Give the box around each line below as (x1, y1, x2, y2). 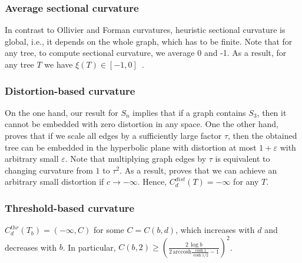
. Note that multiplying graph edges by (65, 152, 207, 165)
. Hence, (137, 175, 167, 188)
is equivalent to (215, 152, 270, 165)
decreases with (5, 241, 57, 253)
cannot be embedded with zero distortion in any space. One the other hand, (5, 118, 279, 130)
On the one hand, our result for (5, 106, 118, 118)
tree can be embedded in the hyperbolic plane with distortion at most (5, 141, 257, 153)
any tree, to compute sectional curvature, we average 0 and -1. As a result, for (5, 46, 287, 59)
